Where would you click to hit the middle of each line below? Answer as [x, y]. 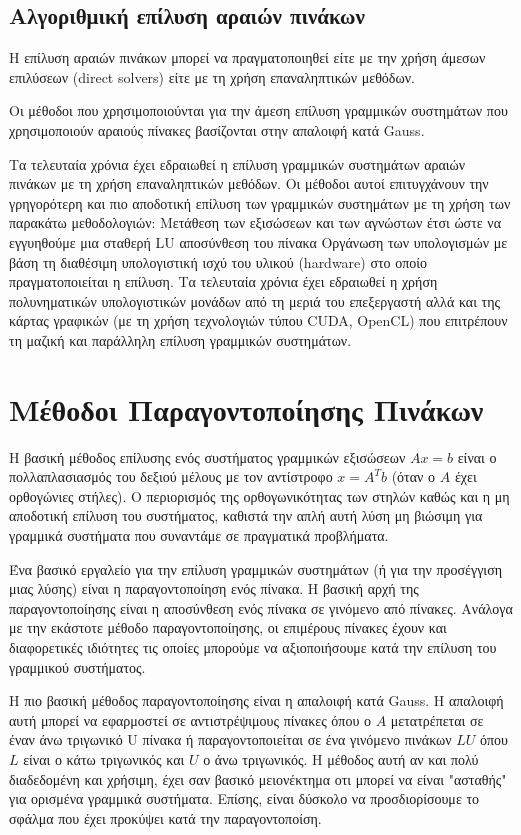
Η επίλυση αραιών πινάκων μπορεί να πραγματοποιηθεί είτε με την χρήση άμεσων [247, 57]
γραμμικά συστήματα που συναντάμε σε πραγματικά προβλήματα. [199, 535]
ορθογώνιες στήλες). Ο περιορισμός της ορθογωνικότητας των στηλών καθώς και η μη [259, 495]
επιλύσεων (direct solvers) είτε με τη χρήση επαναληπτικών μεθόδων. [212, 76]
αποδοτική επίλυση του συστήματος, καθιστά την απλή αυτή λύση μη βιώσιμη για [246, 515]
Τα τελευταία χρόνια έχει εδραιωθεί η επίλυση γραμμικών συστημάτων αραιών [237, 163]
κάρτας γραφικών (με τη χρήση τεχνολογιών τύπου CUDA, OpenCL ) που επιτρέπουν [258, 320]
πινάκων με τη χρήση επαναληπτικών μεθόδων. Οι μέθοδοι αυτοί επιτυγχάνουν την [249, 183]
